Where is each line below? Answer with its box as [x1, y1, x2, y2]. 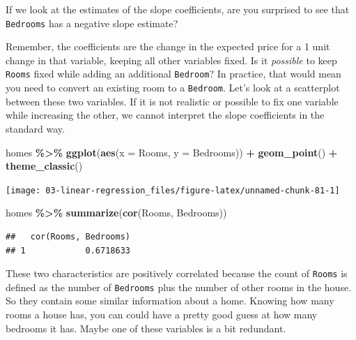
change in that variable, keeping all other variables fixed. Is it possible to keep [6, 52, 337, 67]
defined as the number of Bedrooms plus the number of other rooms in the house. [6, 279, 352, 294]
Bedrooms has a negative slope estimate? [6, 15, 178, 30]
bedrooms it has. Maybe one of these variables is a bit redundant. [6, 320, 286, 335]
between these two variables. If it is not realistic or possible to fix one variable [6, 94, 339, 108]
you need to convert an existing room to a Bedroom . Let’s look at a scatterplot [6, 80, 340, 95]
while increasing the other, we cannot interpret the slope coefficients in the [6, 108, 325, 122]
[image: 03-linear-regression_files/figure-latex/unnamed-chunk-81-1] [6, 185, 340, 195]
